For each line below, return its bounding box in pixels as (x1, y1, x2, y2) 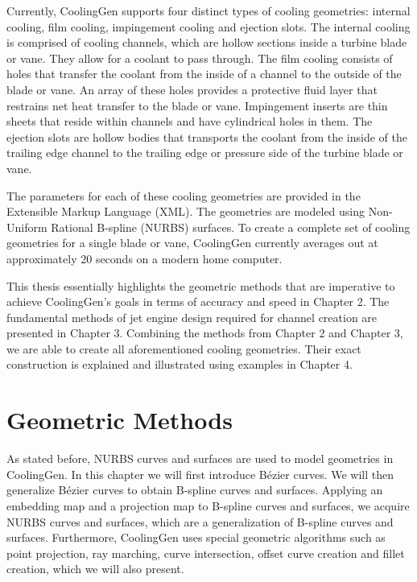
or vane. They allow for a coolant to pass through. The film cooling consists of (6, 49, 393, 66)
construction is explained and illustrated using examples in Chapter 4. (6, 356, 353, 373)
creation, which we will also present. (6, 560, 184, 577)
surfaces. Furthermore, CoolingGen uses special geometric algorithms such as (6, 529, 386, 546)
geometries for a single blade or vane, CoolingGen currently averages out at (6, 234, 378, 251)
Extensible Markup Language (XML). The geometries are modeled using (6, 203, 365, 220)
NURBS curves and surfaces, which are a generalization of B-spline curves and (6, 513, 394, 530)
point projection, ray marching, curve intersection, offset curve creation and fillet (6, 544, 405, 561)
